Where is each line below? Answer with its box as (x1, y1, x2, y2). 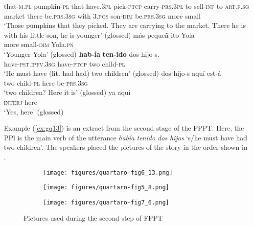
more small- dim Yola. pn (4, 39, 74, 49)
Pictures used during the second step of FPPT (23, 213, 163, 223)
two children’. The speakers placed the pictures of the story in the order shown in (4, 142, 248, 152)
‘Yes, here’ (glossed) (4, 106, 64, 116)
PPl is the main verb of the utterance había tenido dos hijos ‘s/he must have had (4, 132, 247, 142)
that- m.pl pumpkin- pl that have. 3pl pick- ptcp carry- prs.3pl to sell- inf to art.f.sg (4, 1, 249, 11)
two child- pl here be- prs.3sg (4, 77, 88, 88)
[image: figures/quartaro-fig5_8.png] (43, 184, 169, 191)
